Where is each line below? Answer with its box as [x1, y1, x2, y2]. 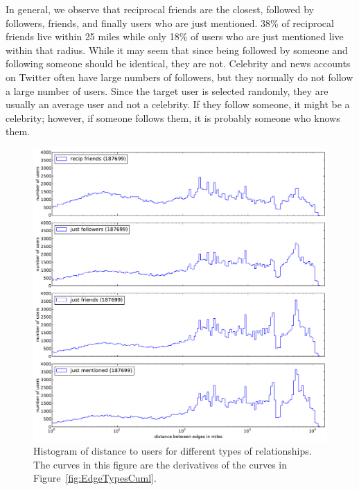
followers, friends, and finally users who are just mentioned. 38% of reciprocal [6, 15, 334, 30]
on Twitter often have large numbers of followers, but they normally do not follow [6, 69, 353, 84]
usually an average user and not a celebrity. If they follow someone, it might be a [6, 97, 350, 112]
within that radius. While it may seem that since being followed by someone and [6, 42, 348, 57]
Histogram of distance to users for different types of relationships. [33, 444, 312, 458]
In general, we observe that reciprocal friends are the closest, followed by [6, 2, 315, 16]
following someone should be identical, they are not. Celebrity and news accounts [6, 56, 351, 71]
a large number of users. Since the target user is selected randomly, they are [6, 83, 329, 98]
